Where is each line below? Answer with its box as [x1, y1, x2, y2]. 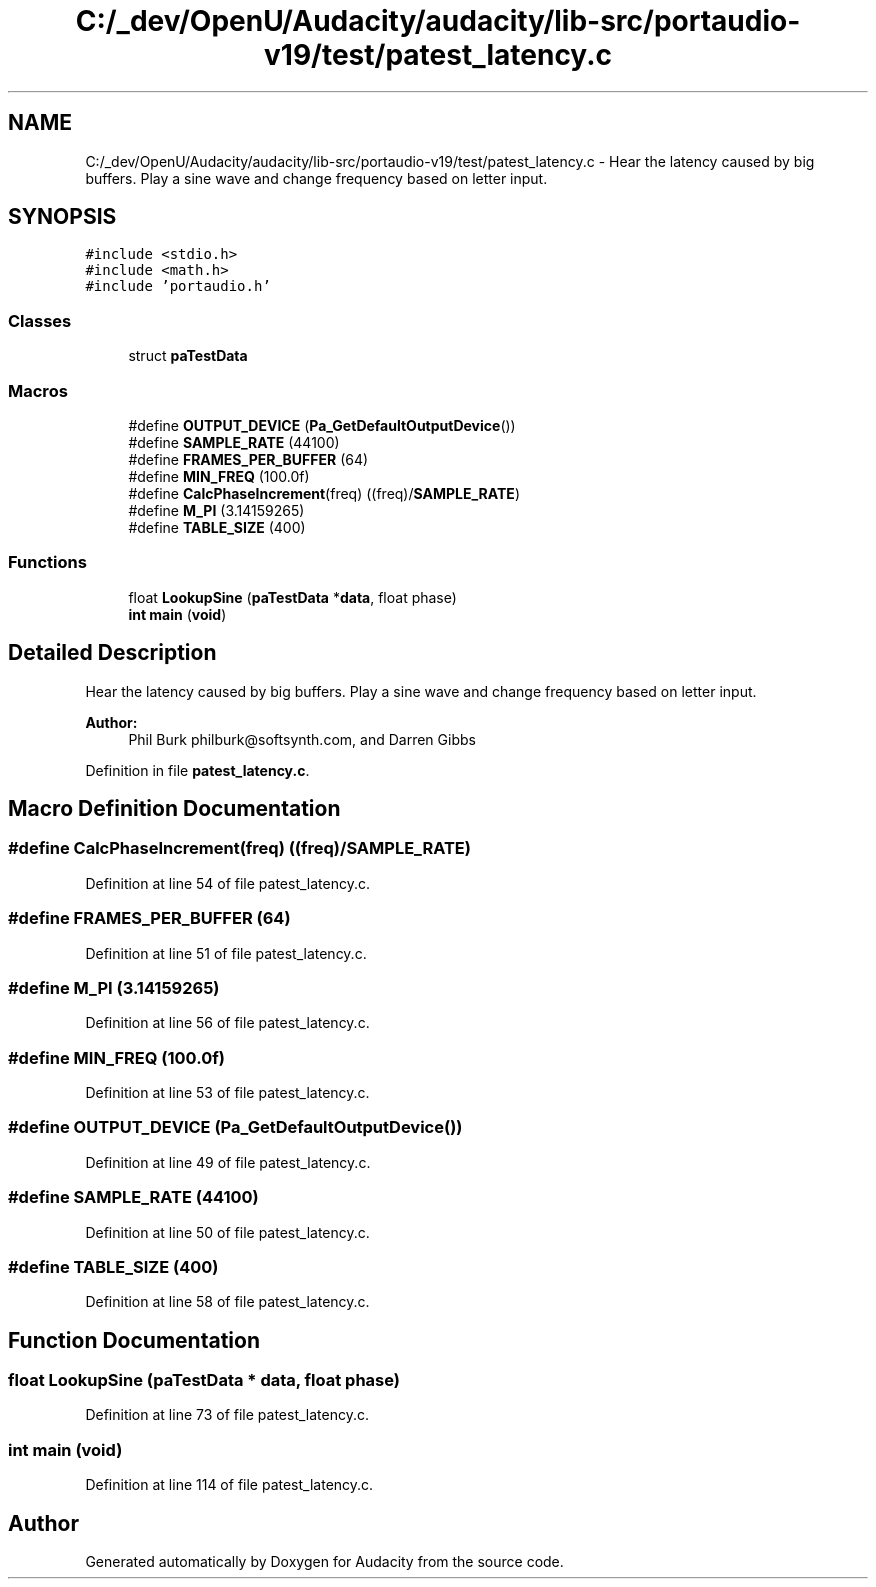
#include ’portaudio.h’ [85, 278, 271, 295]
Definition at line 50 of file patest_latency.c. [85, 1223, 370, 1241]
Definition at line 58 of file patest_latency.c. [85, 1293, 370, 1311]
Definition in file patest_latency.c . [85, 761, 310, 779]
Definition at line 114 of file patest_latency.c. [85, 1476, 374, 1494]
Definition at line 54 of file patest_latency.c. [85, 874, 371, 892]
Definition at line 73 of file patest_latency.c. [85, 1406, 370, 1424]
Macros [8, 380, 68, 401]
